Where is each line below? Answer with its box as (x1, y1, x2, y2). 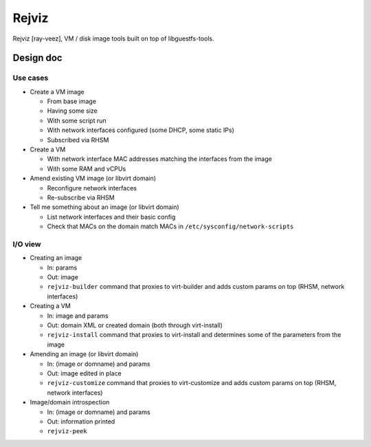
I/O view (12, 239, 41, 249)
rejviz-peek (47, 427, 87, 435)
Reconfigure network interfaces (47, 184, 137, 192)
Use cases (12, 73, 49, 83)
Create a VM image (30, 87, 85, 96)
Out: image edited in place (47, 369, 122, 378)
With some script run (47, 116, 106, 124)
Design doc (12, 52, 63, 64)
